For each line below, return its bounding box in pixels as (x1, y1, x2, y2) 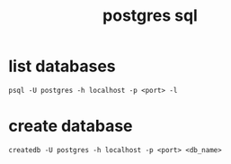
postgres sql (102, 5, 199, 26)
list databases (8, 56, 116, 77)
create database (8, 116, 133, 136)
